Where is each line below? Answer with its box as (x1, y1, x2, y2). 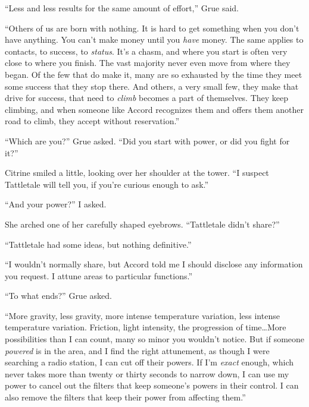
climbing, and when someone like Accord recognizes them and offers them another (5, 103, 304, 115)
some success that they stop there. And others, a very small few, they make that (5, 80, 299, 92)
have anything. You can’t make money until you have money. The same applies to (5, 33, 304, 46)
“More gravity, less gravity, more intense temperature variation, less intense (5, 309, 280, 321)
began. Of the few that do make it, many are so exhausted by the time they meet (5, 68, 302, 80)
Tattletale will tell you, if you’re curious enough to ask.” (5, 178, 209, 190)
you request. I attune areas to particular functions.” (5, 269, 193, 282)
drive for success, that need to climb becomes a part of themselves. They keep (5, 92, 289, 104)
